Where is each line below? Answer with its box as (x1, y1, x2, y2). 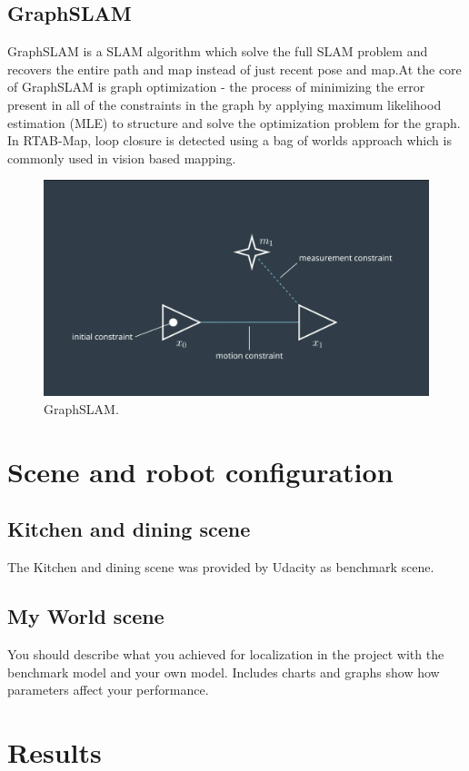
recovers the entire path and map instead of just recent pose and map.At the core (7, 59, 462, 78)
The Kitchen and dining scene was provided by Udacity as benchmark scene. (7, 558, 434, 577)
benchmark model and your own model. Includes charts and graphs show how (7, 662, 440, 681)
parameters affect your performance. (7, 680, 209, 699)
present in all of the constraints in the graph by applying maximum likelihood (7, 94, 442, 114)
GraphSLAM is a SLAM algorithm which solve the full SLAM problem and (7, 42, 428, 61)
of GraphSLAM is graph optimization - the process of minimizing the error (7, 77, 425, 96)
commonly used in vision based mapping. (7, 148, 236, 167)
